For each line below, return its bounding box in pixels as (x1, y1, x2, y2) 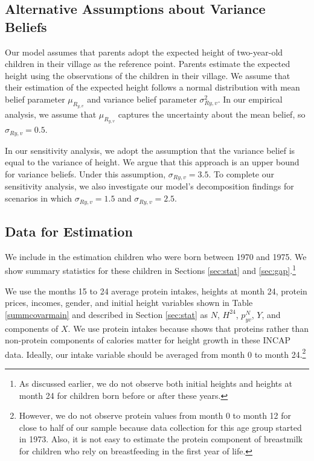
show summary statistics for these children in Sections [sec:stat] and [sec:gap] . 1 (5, 262, 296, 276)
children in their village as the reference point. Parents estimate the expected (5, 57, 290, 70)
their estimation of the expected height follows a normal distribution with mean (5, 81, 300, 94)
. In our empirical (217, 92, 283, 105)
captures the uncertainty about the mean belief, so (118, 108, 306, 121)
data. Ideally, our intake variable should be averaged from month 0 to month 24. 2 (5, 346, 306, 360)
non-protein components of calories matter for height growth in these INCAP (5, 334, 291, 346)
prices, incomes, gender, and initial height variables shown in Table (5, 296, 253, 309)
